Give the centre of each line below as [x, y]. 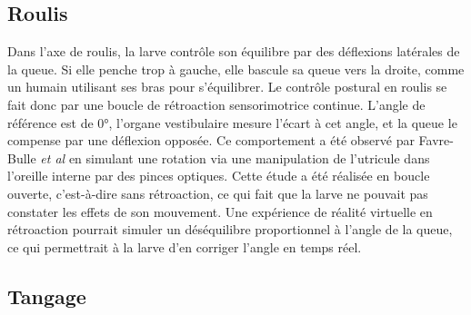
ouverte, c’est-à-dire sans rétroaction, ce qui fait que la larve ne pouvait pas [218, 193]
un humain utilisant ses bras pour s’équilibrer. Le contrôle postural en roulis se [227, 87]
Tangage [47, 295]
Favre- [436, 140]
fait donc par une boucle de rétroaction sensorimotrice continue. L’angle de [216, 104]
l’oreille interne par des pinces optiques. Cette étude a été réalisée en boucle [219, 176]
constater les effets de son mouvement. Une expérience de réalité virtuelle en [220, 211]
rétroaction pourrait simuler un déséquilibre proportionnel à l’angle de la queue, [230, 229]
